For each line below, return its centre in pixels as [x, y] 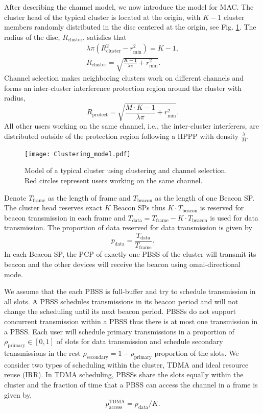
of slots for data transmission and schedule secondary [140, 341]
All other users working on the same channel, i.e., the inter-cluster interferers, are [131, 126]
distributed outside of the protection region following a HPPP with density [122, 136]
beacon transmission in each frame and [65, 217]
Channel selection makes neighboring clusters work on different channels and [124, 77]
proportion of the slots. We [197, 353]
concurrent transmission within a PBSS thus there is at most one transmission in [131, 321]
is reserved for [222, 208]
